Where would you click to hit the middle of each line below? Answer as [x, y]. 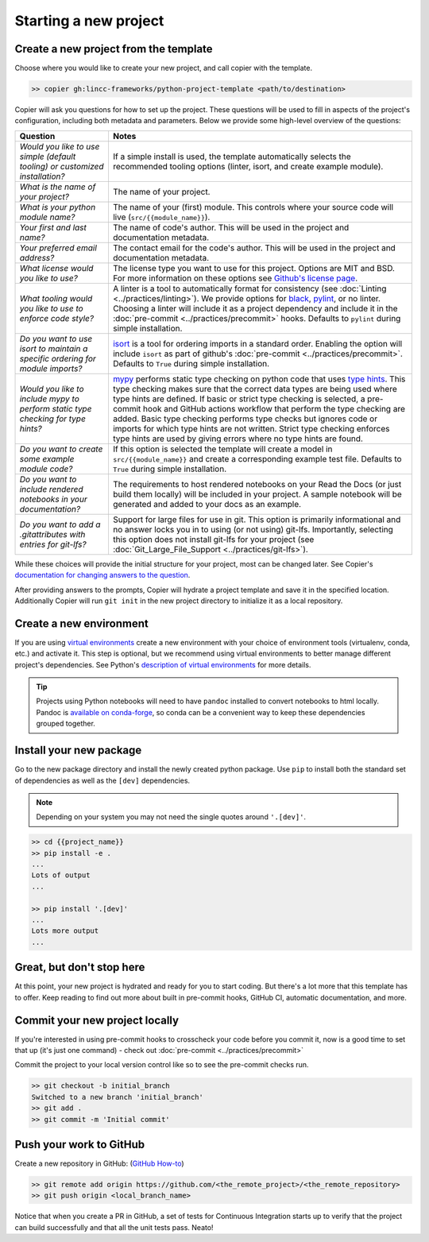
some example [47, 458]
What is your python [58, 207]
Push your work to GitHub [80, 1144]
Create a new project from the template [114, 49]
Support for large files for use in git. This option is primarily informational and [257, 519]
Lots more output [65, 931]
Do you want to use [56, 339]
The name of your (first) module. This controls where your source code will [253, 207]
